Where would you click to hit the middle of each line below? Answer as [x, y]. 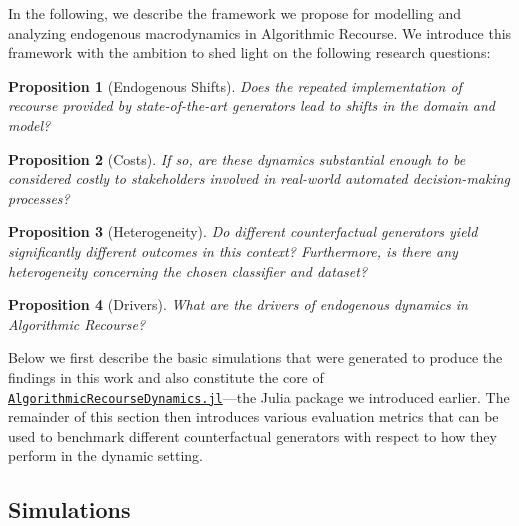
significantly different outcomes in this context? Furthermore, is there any [233, 250]
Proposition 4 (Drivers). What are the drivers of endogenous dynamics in [238, 304]
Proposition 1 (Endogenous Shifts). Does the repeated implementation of [235, 85]
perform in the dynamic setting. [106, 455]
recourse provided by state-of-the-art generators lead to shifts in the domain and [252, 105]
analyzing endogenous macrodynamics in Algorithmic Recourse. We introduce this [260, 32]
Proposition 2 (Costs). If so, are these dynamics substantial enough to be [237, 158]
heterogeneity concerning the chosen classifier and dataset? [188, 270]
